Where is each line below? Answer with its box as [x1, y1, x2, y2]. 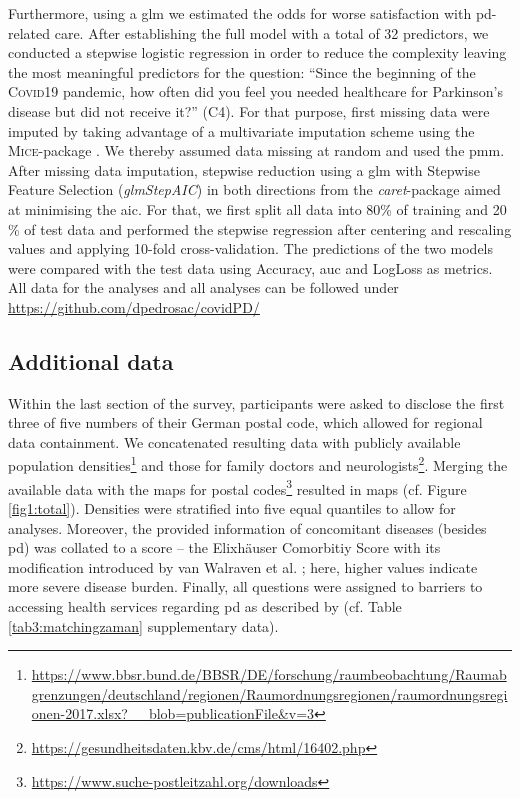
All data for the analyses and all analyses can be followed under [8, 277, 399, 298]
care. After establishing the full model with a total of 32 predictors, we [54, 22, 489, 43]
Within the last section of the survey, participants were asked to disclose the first [8, 392, 505, 413]
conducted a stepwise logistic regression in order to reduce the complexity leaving [8, 42, 507, 63]
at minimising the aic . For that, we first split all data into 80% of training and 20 [8, 198, 507, 219]
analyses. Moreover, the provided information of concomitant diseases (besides [8, 517, 487, 538]
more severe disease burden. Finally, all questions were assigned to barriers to [8, 576, 483, 597]
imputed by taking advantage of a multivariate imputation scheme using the [8, 120, 475, 141]
